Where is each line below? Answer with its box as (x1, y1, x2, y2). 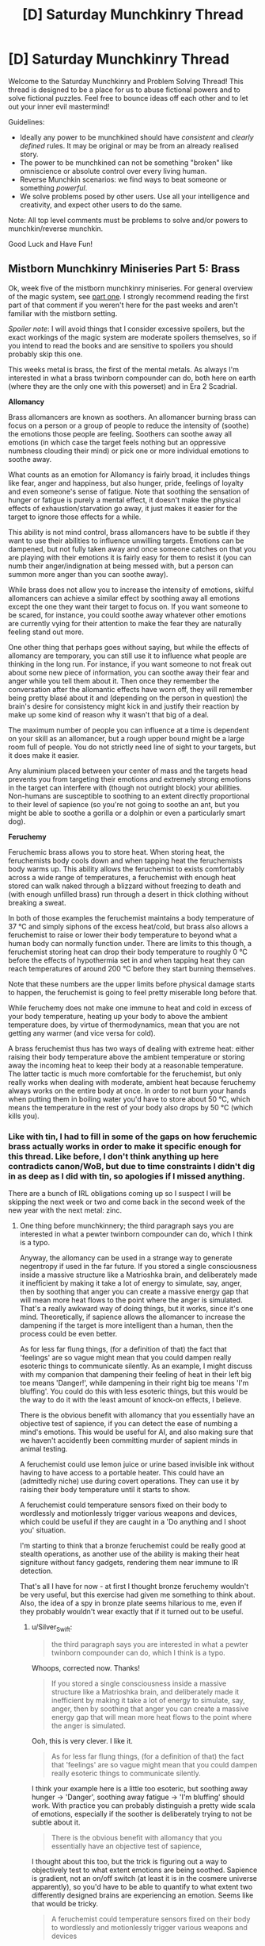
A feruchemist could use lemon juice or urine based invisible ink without (19, 1459, 255, 1469)
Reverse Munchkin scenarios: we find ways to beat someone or (19, 175, 227, 184)
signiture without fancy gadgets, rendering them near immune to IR (19, 1558, 239, 1567)
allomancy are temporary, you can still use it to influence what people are (8, 651, 247, 660)
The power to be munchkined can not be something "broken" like (19, 157, 233, 167)
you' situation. (19, 1525, 66, 1535)
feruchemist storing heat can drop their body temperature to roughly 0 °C (8, 947, 248, 956)
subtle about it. (31, 1817, 81, 1827)
